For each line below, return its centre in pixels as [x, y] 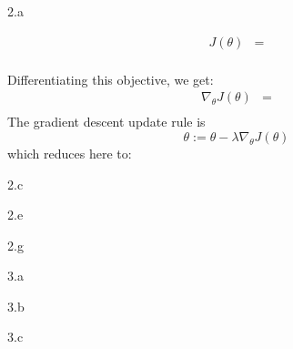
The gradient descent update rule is [106, 122]
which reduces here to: [70, 153]
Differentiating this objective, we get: [111, 79]
